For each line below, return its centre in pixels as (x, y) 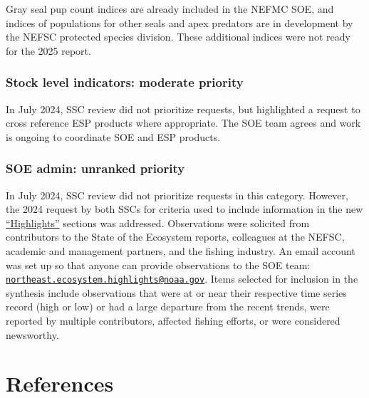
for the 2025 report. (48, 50)
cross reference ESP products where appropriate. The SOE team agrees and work (183, 123)
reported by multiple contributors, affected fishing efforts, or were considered (173, 320)
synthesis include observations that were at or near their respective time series (176, 292)
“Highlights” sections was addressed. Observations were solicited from (158, 222)
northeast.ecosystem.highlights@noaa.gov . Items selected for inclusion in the (182, 279)
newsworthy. (32, 334)
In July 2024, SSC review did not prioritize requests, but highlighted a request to (183, 109)
